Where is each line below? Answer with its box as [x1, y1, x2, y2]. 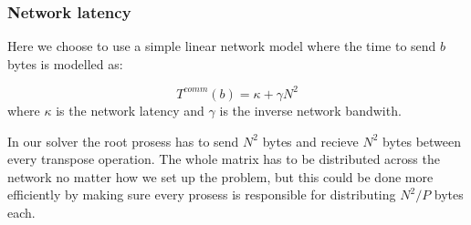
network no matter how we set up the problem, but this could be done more [7, 167, 434, 186]
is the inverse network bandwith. [219, 100, 402, 119]
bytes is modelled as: [7, 54, 123, 73]
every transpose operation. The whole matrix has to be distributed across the [7, 149, 440, 169]
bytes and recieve [262, 131, 359, 150]
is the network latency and [56, 100, 204, 119]
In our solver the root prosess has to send [7, 131, 239, 150]
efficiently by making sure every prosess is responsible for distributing [7, 185, 396, 204]
